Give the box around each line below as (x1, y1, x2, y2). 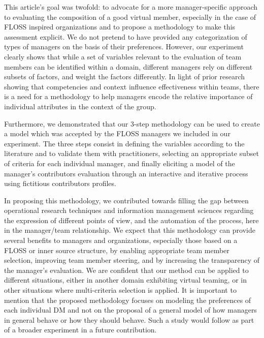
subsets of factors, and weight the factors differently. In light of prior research (4, 71, 245, 82)
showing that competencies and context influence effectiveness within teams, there (4, 81, 259, 91)
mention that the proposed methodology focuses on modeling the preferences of (4, 294, 251, 305)
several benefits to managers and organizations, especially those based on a (4, 235, 238, 245)
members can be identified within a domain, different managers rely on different (4, 61, 253, 72)
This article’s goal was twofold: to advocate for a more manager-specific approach (4, 2, 258, 12)
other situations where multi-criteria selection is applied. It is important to (4, 285, 237, 295)
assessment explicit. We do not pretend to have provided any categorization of (4, 31, 247, 42)
